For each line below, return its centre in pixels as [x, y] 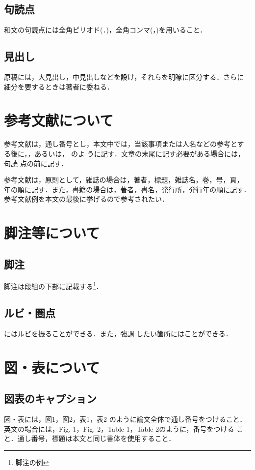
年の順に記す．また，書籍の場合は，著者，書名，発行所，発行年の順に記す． [127, 189]
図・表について [52, 367]
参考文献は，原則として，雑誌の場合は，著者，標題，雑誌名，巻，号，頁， [124, 180]
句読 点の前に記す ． [36, 163]
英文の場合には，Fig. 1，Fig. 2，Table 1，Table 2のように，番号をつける [119, 428]
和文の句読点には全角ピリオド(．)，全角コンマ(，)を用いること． [105, 30]
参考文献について [59, 120]
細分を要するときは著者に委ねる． [59, 86]
